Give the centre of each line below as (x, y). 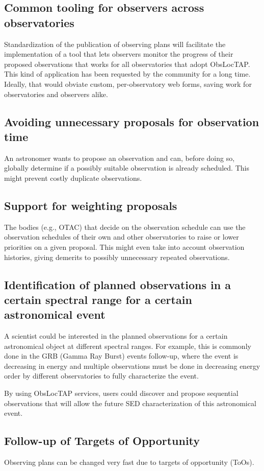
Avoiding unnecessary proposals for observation (132, 121)
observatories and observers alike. (56, 94)
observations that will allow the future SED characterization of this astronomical (130, 403)
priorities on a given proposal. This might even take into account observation (124, 246)
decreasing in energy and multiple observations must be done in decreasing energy (132, 366)
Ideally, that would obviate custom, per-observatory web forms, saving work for (128, 84)
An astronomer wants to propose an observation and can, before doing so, (120, 158)
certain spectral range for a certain (98, 299)
